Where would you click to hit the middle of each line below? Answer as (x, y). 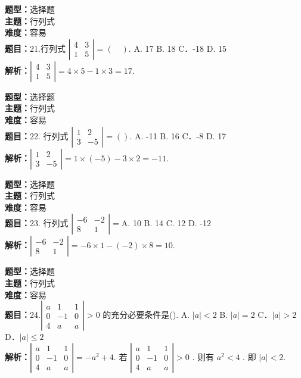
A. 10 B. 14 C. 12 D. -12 (166, 223)
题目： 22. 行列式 (37, 135)
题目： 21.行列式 (35, 48)
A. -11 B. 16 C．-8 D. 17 (180, 135)
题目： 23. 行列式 (37, 223)
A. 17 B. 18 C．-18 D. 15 (180, 48)
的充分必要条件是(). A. (146, 315)
